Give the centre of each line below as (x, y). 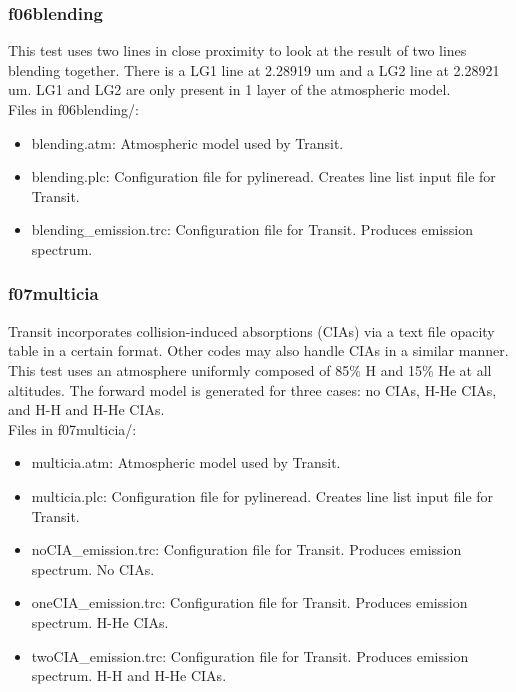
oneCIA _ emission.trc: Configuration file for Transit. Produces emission (249, 602)
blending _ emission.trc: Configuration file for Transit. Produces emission (252, 229)
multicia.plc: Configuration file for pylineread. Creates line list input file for (262, 495)
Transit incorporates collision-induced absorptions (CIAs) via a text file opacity (251, 330)
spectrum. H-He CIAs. (100, 621)
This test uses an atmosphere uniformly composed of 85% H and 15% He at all (250, 369)
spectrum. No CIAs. (93, 568)
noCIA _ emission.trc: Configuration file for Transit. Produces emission (246, 549)
